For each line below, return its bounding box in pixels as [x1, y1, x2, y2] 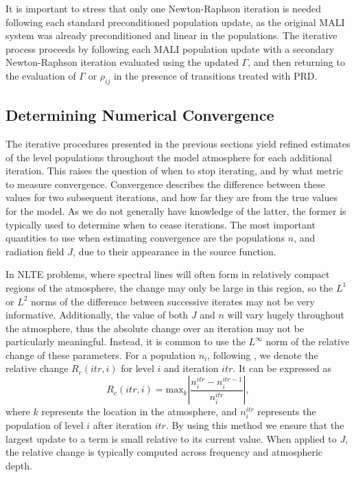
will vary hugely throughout [227, 307, 344, 322]
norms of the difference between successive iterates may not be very [31, 294, 315, 308]
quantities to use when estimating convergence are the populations [5, 231, 285, 245]
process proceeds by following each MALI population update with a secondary [5, 41, 335, 56]
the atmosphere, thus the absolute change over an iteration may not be [5, 321, 305, 335]
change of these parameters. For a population [5, 347, 195, 362]
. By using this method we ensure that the [165, 418, 344, 432]
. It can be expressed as [233, 361, 332, 375]
